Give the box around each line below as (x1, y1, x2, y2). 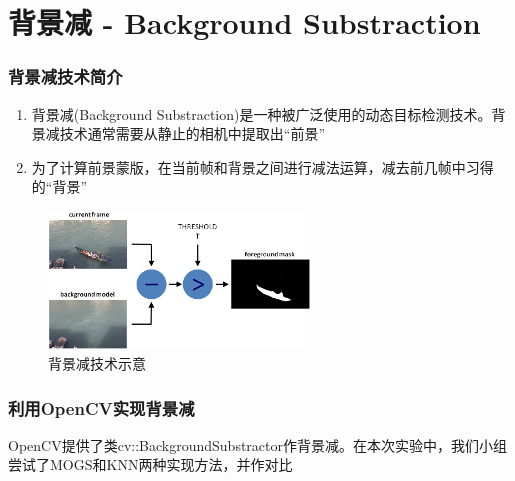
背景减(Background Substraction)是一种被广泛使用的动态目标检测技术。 (31, 103, 492, 124)
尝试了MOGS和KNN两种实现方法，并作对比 (8, 454, 293, 475)
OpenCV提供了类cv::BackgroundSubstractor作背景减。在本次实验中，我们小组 (8, 434, 507, 455)
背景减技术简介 (8, 64, 123, 89)
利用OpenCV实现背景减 (8, 395, 195, 420)
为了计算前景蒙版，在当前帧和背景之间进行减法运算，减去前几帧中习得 (31, 156, 494, 177)
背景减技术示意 (48, 353, 146, 374)
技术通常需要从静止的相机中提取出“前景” (59, 123, 326, 144)
